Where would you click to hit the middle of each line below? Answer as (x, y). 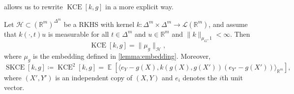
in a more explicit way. (139, 6)
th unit (232, 77)
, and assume (228, 24)
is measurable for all (78, 34)
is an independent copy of (94, 77)
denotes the (200, 77)
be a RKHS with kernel (99, 24)
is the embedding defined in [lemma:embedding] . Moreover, (122, 56)
